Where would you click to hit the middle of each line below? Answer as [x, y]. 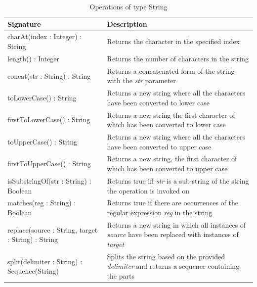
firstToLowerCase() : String [49, 120]
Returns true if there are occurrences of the [172, 203]
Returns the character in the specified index [173, 41]
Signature [24, 24]
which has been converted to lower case [166, 124]
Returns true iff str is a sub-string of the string [178, 180]
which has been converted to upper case [167, 168]
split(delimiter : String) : [45, 261]
